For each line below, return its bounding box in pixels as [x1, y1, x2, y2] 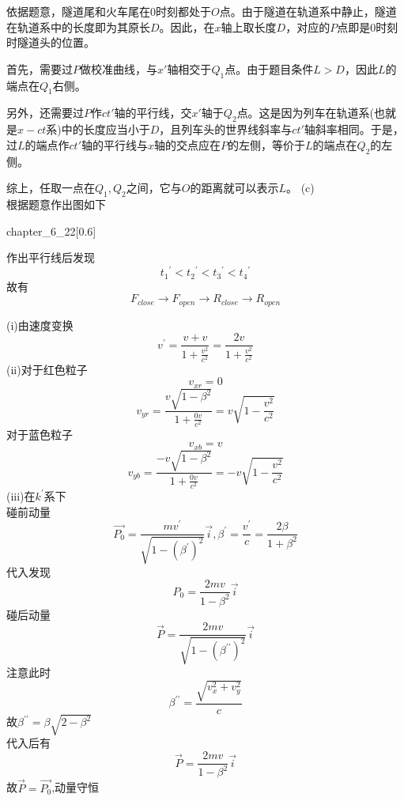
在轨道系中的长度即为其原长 [6, 18, 150, 35]
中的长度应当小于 [61, 121, 150, 138]
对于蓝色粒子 [6, 425, 73, 442]
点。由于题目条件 [225, 60, 314, 77]
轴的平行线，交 [114, 104, 192, 121]
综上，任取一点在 [6, 179, 95, 196]
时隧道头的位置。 [6, 34, 95, 51]
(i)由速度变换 [6, 316, 74, 333]
